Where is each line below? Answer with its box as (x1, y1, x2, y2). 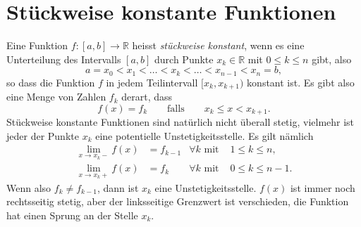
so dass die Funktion (6, 74, 95, 89)
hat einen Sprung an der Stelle (6, 207, 138, 222)
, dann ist (97, 180, 139, 195)
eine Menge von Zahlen (6, 89, 106, 104)
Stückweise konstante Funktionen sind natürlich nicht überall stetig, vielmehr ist (6, 115, 355, 129)
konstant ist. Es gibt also (247, 74, 355, 89)
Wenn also (6, 180, 51, 195)
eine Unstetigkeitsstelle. (154, 180, 257, 195)
